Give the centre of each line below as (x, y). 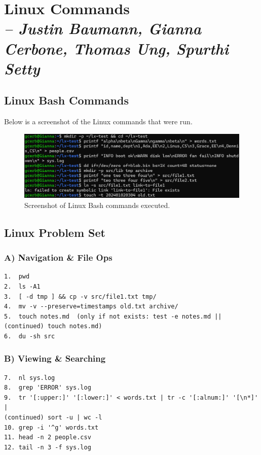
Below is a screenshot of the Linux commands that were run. (98, 121)
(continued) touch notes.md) (53, 326)
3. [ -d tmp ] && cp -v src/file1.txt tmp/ (80, 296)
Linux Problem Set (55, 232)
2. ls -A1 (22, 286)
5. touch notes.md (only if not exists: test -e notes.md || (113, 316)
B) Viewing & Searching (55, 358)
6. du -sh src (30, 336)
